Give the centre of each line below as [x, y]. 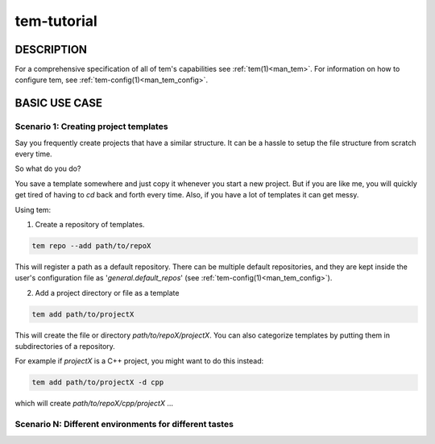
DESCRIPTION [51, 50]
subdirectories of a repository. [65, 346]
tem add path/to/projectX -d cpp [98, 382]
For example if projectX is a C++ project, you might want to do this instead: [139, 361]
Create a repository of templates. [90, 224]
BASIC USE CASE [59, 104]
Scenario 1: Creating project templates [91, 127]
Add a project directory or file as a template [107, 293]
